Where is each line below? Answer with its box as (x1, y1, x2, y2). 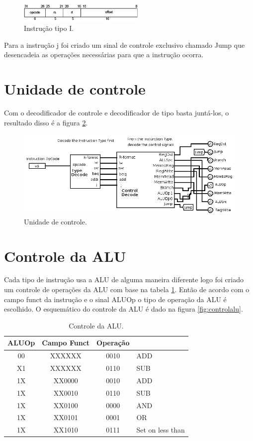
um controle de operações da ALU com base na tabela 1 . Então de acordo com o (4, 284, 250, 295)
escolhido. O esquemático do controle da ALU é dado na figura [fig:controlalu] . (4, 304, 243, 314)
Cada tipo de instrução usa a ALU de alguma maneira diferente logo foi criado (4, 274, 244, 285)
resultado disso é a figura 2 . (4, 117, 88, 127)
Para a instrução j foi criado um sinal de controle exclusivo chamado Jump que (4, 39, 245, 50)
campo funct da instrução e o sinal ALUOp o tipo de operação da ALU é (4, 294, 227, 304)
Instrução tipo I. (24, 23, 74, 33)
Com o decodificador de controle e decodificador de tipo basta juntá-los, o (4, 108, 229, 118)
